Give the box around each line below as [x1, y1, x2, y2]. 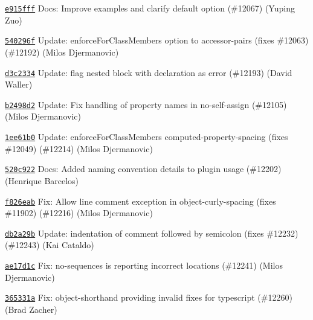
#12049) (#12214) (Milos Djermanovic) [5, 142, 153, 155]
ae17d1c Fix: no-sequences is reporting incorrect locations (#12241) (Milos [5, 259, 283, 271]
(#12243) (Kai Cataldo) [5, 238, 94, 251]
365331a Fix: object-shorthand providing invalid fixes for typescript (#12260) [5, 291, 292, 304]
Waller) [5, 78, 33, 91]
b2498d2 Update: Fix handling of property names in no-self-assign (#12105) [5, 98, 287, 110]
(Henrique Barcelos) [5, 174, 79, 187]
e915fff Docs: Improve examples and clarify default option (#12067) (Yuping [5, 2, 295, 14]
